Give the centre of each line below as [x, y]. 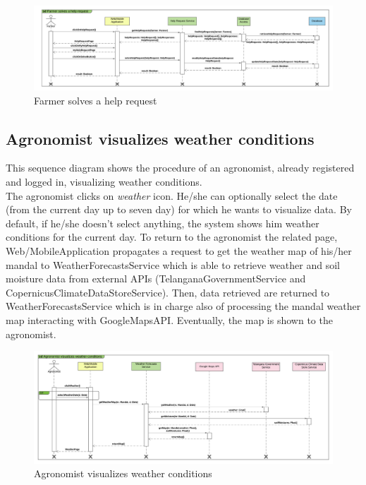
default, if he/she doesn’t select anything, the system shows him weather [163, 223]
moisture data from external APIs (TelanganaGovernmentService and [156, 279]
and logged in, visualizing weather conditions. [104, 182]
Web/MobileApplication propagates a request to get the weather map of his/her [179, 251]
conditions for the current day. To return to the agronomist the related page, [172, 237]
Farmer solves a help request [96, 100]
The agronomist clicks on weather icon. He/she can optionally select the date [172, 195]
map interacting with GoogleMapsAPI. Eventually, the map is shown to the [169, 320]
